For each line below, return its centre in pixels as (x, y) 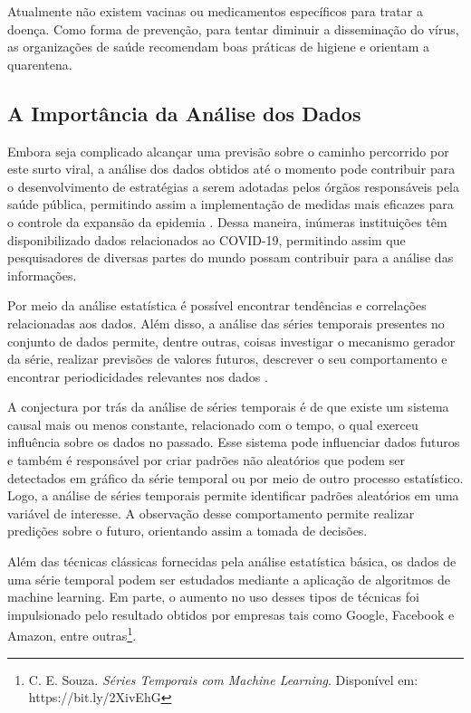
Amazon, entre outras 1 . (72, 634)
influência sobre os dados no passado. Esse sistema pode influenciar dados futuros (234, 442)
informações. (42, 275)
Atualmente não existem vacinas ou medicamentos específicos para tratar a (215, 11)
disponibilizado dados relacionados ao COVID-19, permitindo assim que (207, 239)
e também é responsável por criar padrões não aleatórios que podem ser (206, 460)
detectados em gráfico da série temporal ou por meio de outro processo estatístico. (235, 477)
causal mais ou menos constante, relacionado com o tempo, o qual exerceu (213, 424)
